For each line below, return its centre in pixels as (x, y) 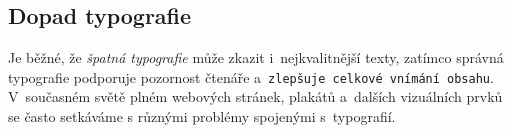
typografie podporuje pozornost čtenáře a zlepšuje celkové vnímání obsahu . (251, 76)
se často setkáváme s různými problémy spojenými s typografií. (202, 116)
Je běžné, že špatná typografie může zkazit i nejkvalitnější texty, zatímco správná (256, 57)
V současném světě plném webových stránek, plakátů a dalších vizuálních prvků (255, 96)
